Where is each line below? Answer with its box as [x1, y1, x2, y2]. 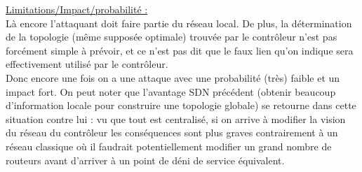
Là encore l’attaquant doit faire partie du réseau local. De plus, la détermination [6, 15, 352, 30]
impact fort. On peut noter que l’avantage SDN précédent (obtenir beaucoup [6, 84, 336, 99]
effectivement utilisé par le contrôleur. [6, 57, 168, 71]
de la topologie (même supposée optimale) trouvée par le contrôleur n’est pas [6, 29, 337, 44]
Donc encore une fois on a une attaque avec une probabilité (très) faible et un [6, 70, 340, 85]
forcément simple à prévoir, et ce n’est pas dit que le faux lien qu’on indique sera [6, 43, 354, 57]
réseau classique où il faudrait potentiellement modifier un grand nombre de [6, 138, 332, 153]
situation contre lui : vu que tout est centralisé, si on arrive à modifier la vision [6, 111, 346, 126]
